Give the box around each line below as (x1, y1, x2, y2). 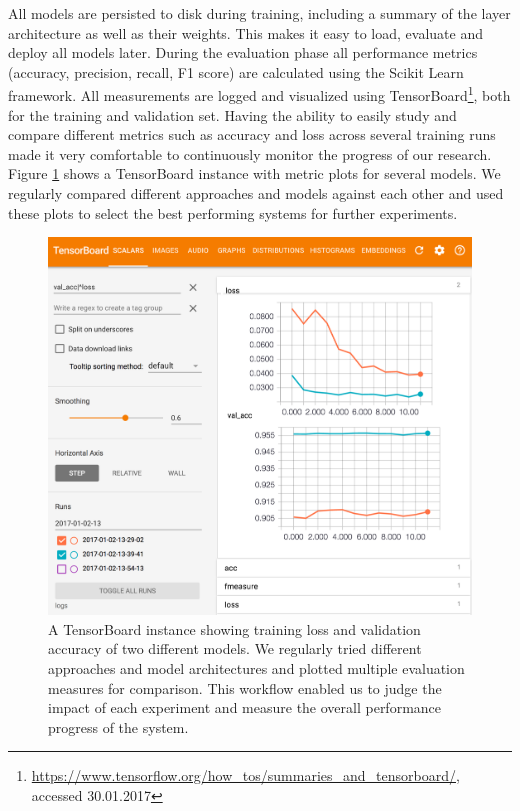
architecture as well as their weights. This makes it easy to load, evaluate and (8, 22, 483, 43)
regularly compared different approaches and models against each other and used (8, 183, 504, 203)
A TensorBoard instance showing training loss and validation (48, 618, 421, 639)
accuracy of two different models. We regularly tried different (48, 638, 422, 659)
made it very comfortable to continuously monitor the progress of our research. (8, 143, 492, 164)
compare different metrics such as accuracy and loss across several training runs (8, 124, 496, 145)
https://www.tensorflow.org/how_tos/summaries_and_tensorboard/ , (31, 765, 460, 786)
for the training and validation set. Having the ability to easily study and (8, 104, 457, 125)
